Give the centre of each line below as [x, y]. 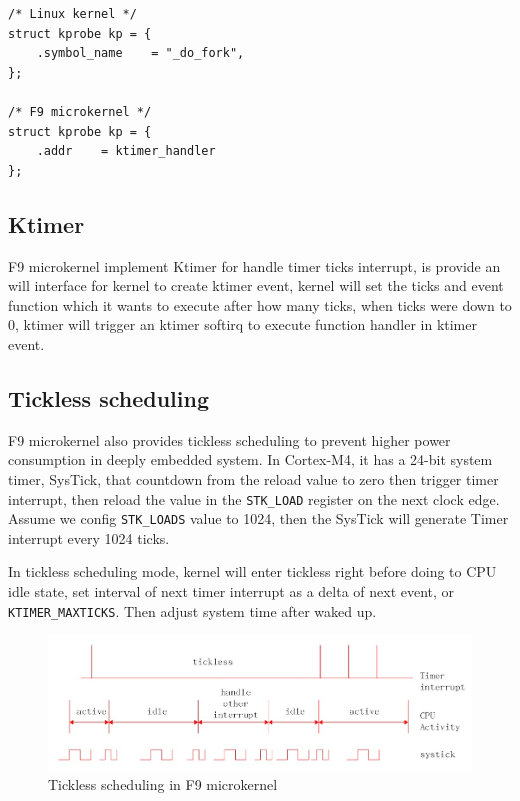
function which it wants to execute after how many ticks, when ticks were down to [260, 304]
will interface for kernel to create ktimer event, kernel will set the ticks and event [256, 285]
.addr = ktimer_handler [126, 151]
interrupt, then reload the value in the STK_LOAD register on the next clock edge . [254, 498]
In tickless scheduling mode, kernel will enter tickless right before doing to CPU [252, 571]
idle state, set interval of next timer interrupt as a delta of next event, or [231, 591]
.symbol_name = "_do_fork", [140, 53]
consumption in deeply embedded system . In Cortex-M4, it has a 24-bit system [250, 459]
